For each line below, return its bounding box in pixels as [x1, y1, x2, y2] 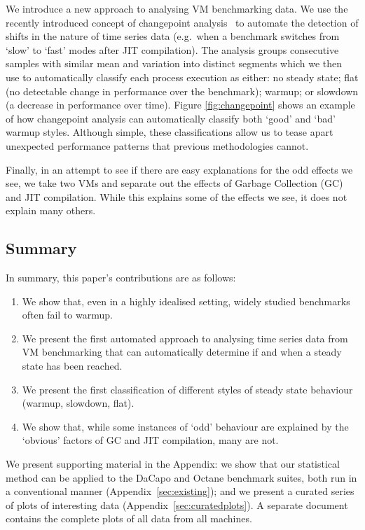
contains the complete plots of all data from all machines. [6, 511, 252, 526]
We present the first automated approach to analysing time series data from [22, 330, 348, 345]
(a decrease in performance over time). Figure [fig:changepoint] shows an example [6, 97, 355, 112]
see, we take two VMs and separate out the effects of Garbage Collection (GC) [6, 176, 343, 190]
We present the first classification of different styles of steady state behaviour [22, 382, 353, 396]
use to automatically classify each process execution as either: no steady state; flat [6, 69, 359, 84]
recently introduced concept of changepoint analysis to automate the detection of [6, 15, 359, 29]
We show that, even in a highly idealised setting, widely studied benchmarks [22, 293, 350, 308]
